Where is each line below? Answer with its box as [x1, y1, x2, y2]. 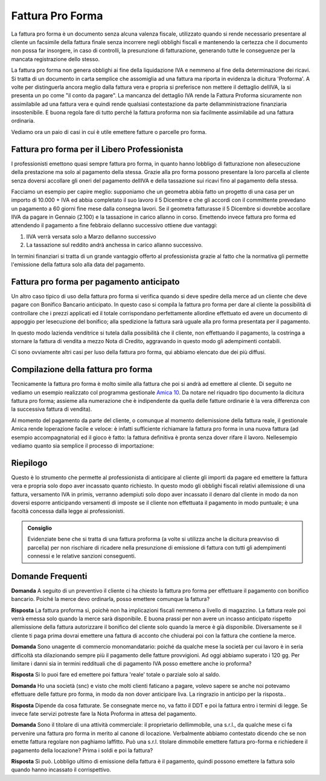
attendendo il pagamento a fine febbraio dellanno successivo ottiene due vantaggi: [11, 222, 217, 229]
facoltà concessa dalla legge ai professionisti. [11, 507, 125, 515]
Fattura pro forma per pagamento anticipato [11, 277, 180, 287]
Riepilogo [11, 458, 48, 468]
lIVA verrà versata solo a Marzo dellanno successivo [26, 233, 156, 240]
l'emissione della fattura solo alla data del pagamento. [11, 261, 145, 268]
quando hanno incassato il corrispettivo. [11, 766, 112, 773]
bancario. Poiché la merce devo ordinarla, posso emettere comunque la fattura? [11, 596, 210, 603]
